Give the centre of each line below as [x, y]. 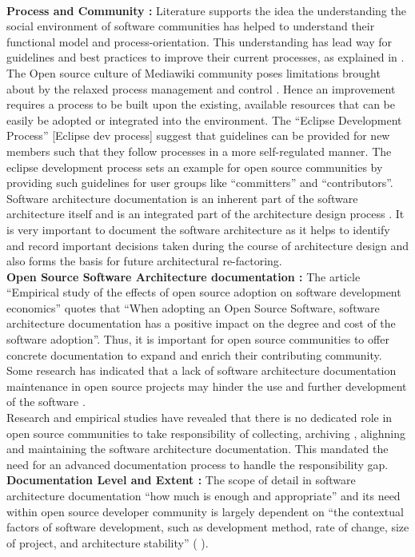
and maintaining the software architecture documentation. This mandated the [198, 449]
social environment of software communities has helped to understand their [191, 26]
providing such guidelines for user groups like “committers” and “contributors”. [200, 183]
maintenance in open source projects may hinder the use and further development [207, 386]
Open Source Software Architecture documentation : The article [184, 276]
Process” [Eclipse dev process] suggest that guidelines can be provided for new [198, 135]
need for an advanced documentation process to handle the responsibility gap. [198, 464]
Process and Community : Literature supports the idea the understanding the [206, 10]
